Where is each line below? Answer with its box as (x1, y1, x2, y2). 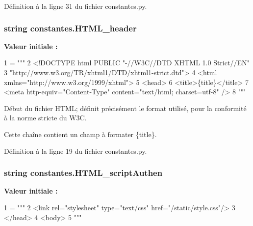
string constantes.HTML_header (4, 22, 137, 34)
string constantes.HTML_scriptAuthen (4, 167, 163, 179)
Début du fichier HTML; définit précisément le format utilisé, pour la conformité (4, 103, 247, 113)
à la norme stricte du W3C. (4, 113, 87, 123)
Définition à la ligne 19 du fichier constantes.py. (4, 145, 147, 156)
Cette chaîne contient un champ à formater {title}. (4, 129, 157, 139)
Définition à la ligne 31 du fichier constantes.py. (4, 1, 147, 11)
